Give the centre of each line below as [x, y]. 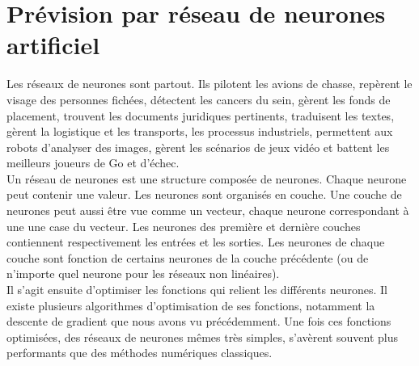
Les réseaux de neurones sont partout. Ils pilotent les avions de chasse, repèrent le [209, 84]
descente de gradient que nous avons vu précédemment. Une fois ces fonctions [199, 321]
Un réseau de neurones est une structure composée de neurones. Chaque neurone [207, 178]
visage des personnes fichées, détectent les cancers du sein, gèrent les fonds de [199, 99]
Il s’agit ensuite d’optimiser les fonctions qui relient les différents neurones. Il [197, 290]
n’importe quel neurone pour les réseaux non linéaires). [143, 273]
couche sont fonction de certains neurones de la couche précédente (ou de [188, 257]
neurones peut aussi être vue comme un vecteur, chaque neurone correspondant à [208, 210]
